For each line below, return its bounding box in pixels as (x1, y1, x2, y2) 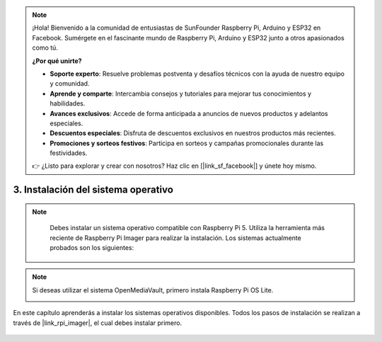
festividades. (50, 149, 88, 157)
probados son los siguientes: (50, 244, 134, 252)
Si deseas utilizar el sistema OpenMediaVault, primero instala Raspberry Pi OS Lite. (32, 285, 274, 294)
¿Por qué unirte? (32, 57, 82, 65)
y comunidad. (50, 79, 90, 88)
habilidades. (50, 99, 86, 108)
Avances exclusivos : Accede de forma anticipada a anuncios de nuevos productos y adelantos (50, 109, 328, 118)
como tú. (32, 43, 58, 52)
